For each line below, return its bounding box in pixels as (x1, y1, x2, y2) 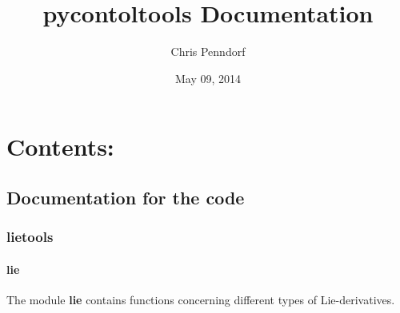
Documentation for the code (6, 184, 245, 209)
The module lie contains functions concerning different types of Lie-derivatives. (6, 291, 395, 307)
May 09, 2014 (174, 69, 242, 86)
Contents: (6, 130, 114, 163)
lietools (6, 227, 54, 247)
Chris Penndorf (170, 43, 246, 60)
